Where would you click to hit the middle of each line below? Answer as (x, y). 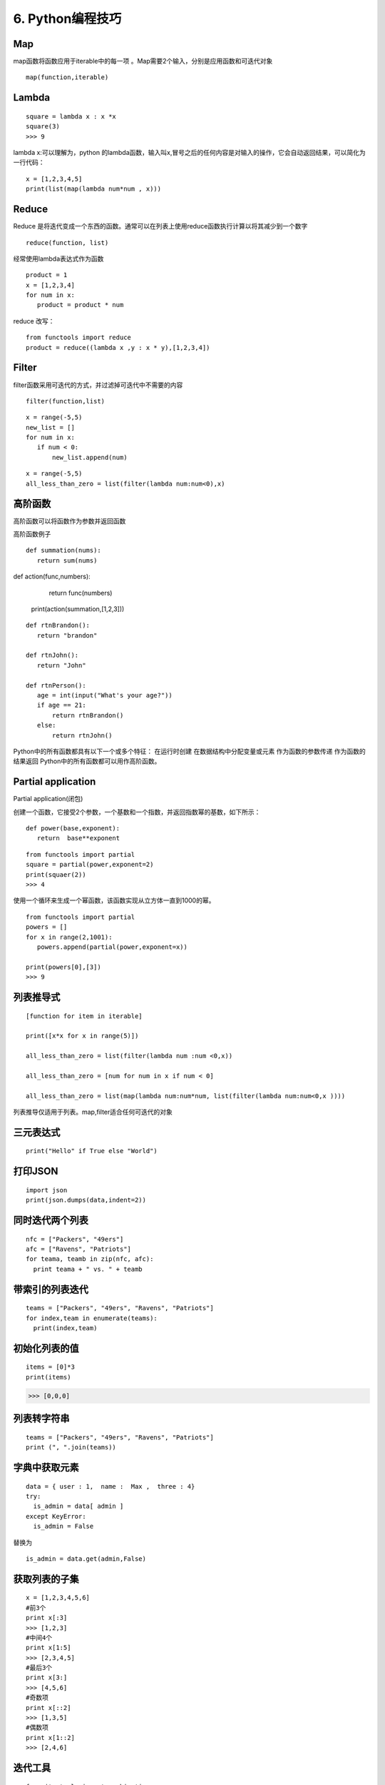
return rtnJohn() (82, 735)
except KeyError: (56, 1516)
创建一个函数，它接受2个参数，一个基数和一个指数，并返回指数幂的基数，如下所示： (137, 812)
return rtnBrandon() (88, 715)
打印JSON (36, 1171)
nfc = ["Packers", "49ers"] (75, 1239)
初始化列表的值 (46, 1348)
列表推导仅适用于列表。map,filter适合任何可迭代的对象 (93, 1112)
